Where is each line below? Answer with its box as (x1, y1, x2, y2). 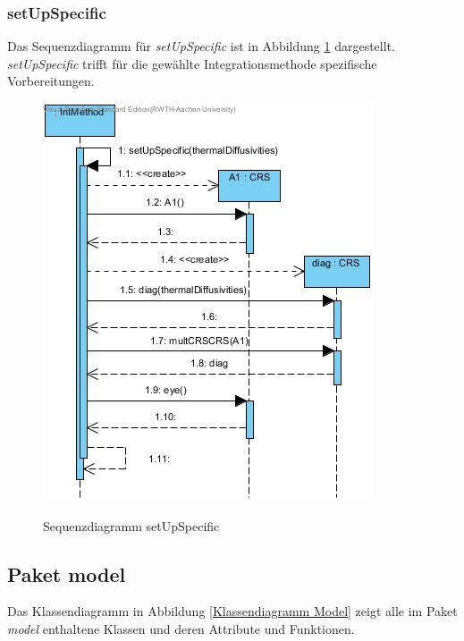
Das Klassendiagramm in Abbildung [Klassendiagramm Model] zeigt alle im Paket (7, 602, 458, 620)
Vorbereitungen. (7, 72, 95, 90)
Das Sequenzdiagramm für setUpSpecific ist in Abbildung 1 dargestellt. (7, 37, 395, 55)
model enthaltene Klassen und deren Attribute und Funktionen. (7, 619, 355, 637)
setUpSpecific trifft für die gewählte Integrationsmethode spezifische (7, 54, 377, 72)
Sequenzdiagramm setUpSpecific (43, 516, 220, 535)
